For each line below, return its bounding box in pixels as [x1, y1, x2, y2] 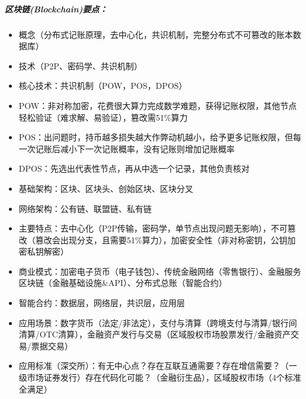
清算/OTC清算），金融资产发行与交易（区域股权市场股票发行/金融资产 [18, 328, 291, 340]
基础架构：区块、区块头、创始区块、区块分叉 [18, 182, 193, 194]
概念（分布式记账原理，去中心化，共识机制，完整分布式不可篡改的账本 [18, 28, 293, 40]
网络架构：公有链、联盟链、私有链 [18, 202, 152, 214]
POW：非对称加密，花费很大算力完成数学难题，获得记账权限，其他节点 [18, 99, 297, 111]
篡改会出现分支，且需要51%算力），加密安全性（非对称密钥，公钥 [35, 233, 288, 246]
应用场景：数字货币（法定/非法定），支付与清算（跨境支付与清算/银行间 [18, 316, 297, 329]
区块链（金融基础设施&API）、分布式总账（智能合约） [18, 276, 227, 289]
